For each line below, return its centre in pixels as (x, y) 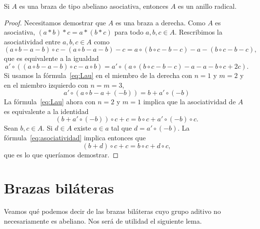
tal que (121, 128)
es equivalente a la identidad (46, 111)
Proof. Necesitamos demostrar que (55, 22)
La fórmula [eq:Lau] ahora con (50, 102)
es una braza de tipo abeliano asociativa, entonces (94, 6)
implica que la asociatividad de (190, 102)
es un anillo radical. (207, 6)
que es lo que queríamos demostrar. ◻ (61, 154)
